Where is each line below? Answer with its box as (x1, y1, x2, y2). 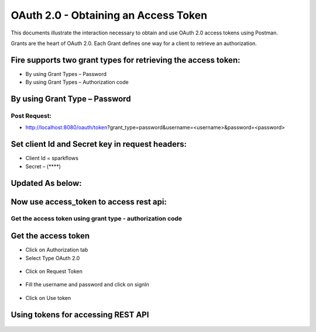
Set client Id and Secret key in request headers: (11, 139, 187, 149)
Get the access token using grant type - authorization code (11, 215, 183, 223)
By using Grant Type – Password (11, 94, 131, 104)
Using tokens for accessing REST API (11, 310, 149, 320)
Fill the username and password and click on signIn (25, 281, 149, 288)
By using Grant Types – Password (25, 70, 107, 77)
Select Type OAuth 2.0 (25, 254, 80, 261)
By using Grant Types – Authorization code (25, 79, 129, 86)
